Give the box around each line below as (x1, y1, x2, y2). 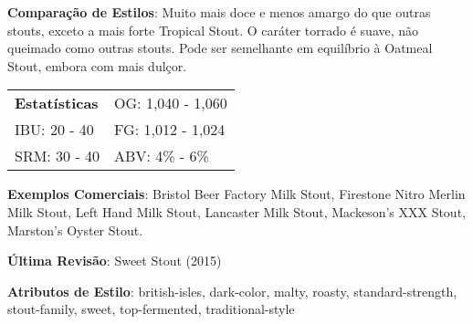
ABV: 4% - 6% (114, 145, 209, 167)
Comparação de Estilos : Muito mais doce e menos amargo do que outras (7, 3, 431, 21)
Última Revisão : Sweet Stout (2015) (7, 251, 222, 270)
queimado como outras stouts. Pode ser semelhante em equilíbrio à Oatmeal (7, 38, 433, 57)
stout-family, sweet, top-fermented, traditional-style (7, 299, 295, 319)
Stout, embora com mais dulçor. (7, 56, 187, 75)
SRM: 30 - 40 (15, 145, 100, 167)
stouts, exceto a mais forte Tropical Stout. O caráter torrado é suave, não (7, 20, 419, 39)
